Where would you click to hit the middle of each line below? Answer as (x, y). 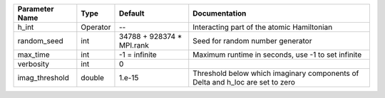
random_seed (40, 41)
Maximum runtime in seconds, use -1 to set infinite (277, 55)
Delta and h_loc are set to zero (244, 82)
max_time (34, 55)
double (93, 78)
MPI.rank (134, 45)
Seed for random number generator (252, 41)
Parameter (36, 9)
